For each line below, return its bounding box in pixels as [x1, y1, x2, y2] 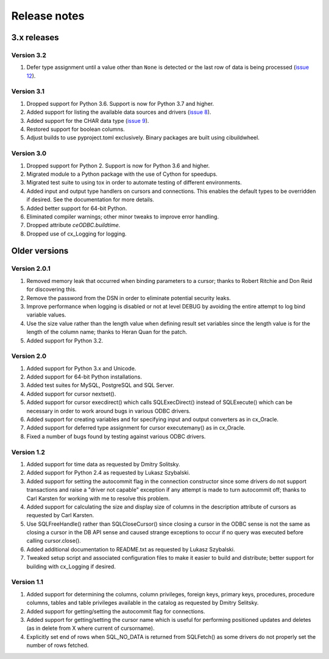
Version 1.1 [11, 578, 44, 587]
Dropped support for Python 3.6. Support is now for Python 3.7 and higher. [26, 100, 214, 107]
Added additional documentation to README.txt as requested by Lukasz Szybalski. [26, 545, 235, 553]
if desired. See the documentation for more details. [26, 196, 155, 203]
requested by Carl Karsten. [26, 512, 94, 519]
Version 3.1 [11, 87, 45, 96]
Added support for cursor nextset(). [26, 390, 116, 397]
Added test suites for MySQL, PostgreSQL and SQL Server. [26, 382, 174, 389]
